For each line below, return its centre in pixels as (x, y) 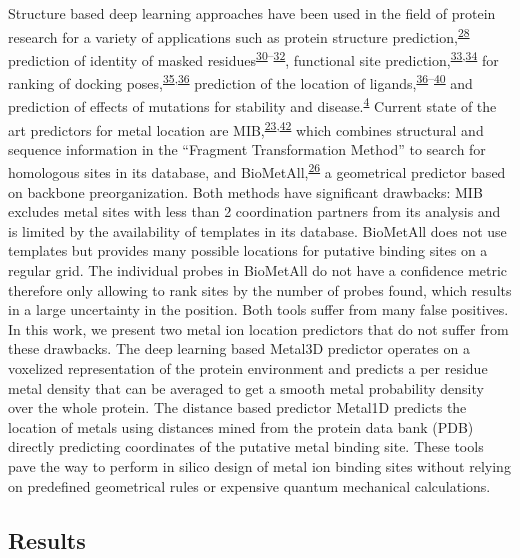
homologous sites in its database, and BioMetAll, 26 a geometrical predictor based (257, 171)
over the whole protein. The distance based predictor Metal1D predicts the (237, 407)
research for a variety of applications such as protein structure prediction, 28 (239, 35)
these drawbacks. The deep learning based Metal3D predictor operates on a (239, 348)
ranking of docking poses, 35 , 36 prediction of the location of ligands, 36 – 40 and (240, 81)
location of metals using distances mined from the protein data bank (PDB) (241, 426)
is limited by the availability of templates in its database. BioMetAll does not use (257, 230)
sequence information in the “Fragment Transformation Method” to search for (247, 148)
